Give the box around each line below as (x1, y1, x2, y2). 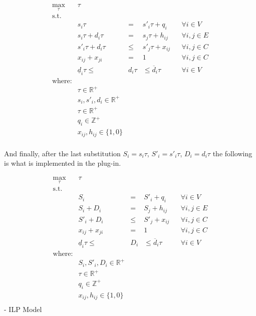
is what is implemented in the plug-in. (4, 158, 121, 168)
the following (212, 148, 252, 158)
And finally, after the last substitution (4, 148, 121, 158)
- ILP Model (4, 304, 42, 314)
